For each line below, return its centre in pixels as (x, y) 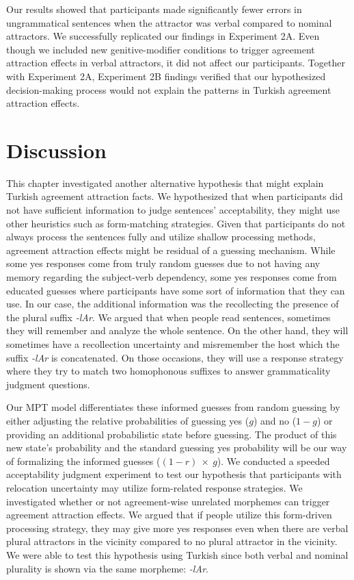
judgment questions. (48, 384)
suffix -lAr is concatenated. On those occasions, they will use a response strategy (175, 357)
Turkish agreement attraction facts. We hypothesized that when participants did (175, 196)
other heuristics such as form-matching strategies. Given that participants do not (176, 223)
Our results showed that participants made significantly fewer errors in (154, 9)
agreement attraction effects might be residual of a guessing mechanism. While (171, 250)
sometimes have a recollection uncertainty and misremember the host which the (173, 344)
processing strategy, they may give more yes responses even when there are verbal (177, 528)
